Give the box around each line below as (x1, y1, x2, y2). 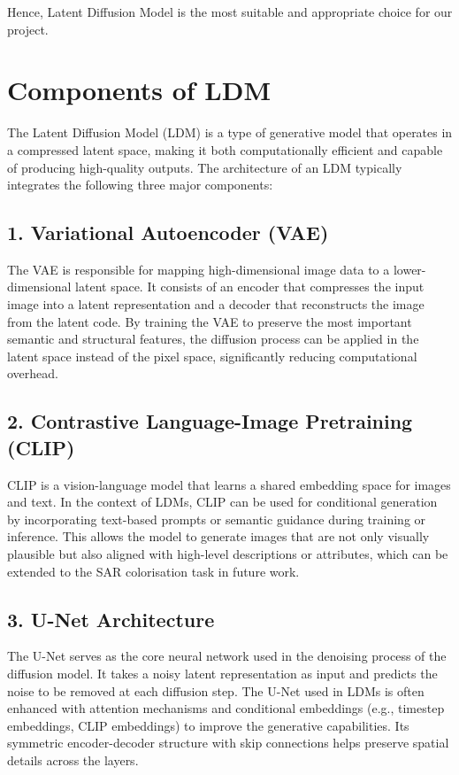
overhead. (7, 364, 58, 383)
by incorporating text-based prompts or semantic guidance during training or (7, 509, 426, 528)
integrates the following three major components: (7, 175, 273, 194)
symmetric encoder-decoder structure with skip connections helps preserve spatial (7, 733, 449, 752)
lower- (393, 260, 426, 278)
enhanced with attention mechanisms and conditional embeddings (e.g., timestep (7, 699, 445, 717)
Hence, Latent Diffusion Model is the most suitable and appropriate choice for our (7, 3, 453, 20)
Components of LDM (7, 72, 271, 108)
